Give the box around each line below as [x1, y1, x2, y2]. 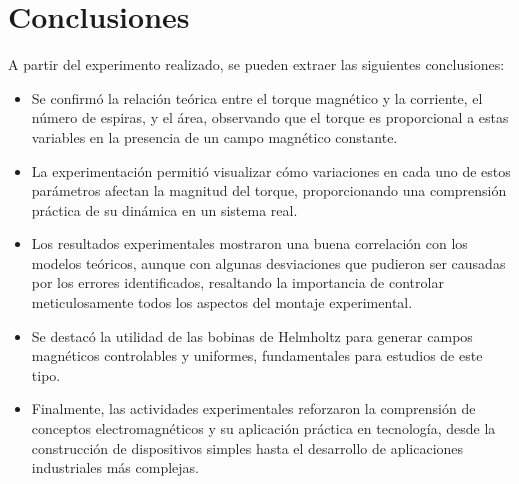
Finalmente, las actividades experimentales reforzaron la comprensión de [31, 398, 476, 419]
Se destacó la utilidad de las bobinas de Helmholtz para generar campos [31, 325, 473, 346]
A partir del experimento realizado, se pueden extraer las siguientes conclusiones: [8, 54, 505, 75]
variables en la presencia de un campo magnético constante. [31, 126, 398, 147]
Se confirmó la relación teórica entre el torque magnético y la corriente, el [31, 87, 483, 108]
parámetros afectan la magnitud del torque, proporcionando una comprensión [31, 180, 507, 201]
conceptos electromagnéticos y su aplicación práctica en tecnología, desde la [31, 418, 496, 439]
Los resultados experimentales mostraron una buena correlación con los [31, 233, 468, 254]
